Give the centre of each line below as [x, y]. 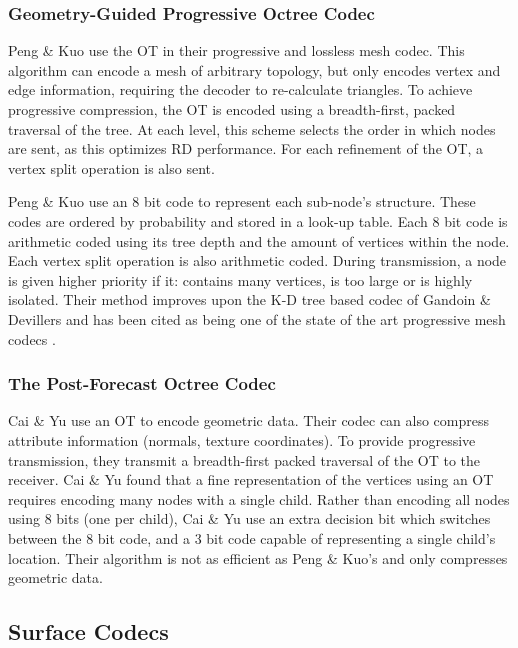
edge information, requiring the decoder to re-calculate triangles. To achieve [240, 89]
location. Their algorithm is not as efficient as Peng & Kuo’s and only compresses [258, 557]
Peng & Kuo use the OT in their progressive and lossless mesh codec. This [236, 50]
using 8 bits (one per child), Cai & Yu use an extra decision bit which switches [249, 518]
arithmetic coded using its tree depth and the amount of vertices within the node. [259, 240]
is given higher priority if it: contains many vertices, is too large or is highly [240, 279]
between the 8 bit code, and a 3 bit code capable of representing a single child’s [252, 537]
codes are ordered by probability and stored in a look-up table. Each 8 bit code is [258, 220]
